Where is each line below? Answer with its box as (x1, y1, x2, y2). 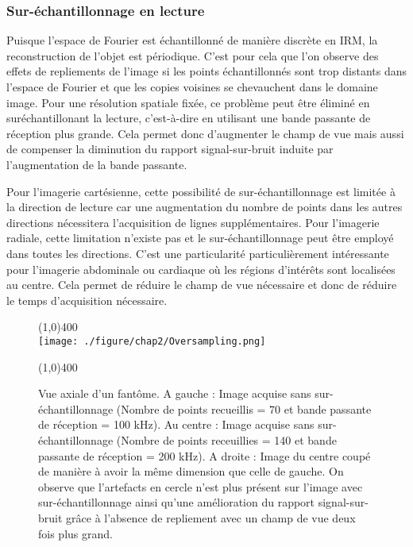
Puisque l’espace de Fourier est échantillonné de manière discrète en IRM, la (6, 32, 378, 48)
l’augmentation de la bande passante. (6, 156, 187, 172)
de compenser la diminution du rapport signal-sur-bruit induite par (6, 141, 334, 157)
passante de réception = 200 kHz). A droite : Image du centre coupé (38, 447, 371, 464)
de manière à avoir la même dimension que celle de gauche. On (38, 463, 344, 480)
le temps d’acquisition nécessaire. (6, 291, 168, 308)
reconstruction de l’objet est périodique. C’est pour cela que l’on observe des (6, 47, 379, 64)
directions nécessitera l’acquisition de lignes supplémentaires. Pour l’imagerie (6, 214, 380, 230)
